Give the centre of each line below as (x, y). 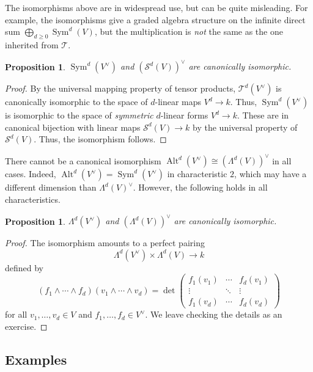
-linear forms (184, 115)
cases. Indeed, (31, 174)
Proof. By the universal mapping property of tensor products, (120, 88)
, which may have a (271, 174)
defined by (24, 267)
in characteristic (197, 174)
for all (16, 314)
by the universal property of (245, 127)
